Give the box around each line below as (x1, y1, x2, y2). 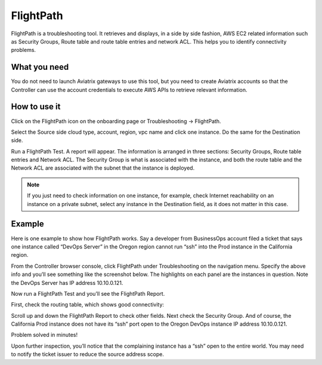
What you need (11, 62, 69, 72)
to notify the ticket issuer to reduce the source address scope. (11, 351, 164, 358)
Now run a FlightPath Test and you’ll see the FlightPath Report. (11, 290, 165, 297)
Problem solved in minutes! (11, 332, 78, 339)
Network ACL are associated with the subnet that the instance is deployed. (11, 164, 195, 171)
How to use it (11, 102, 61, 112)
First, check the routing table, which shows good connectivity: (11, 301, 164, 308)
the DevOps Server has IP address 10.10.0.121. (11, 279, 123, 286)
